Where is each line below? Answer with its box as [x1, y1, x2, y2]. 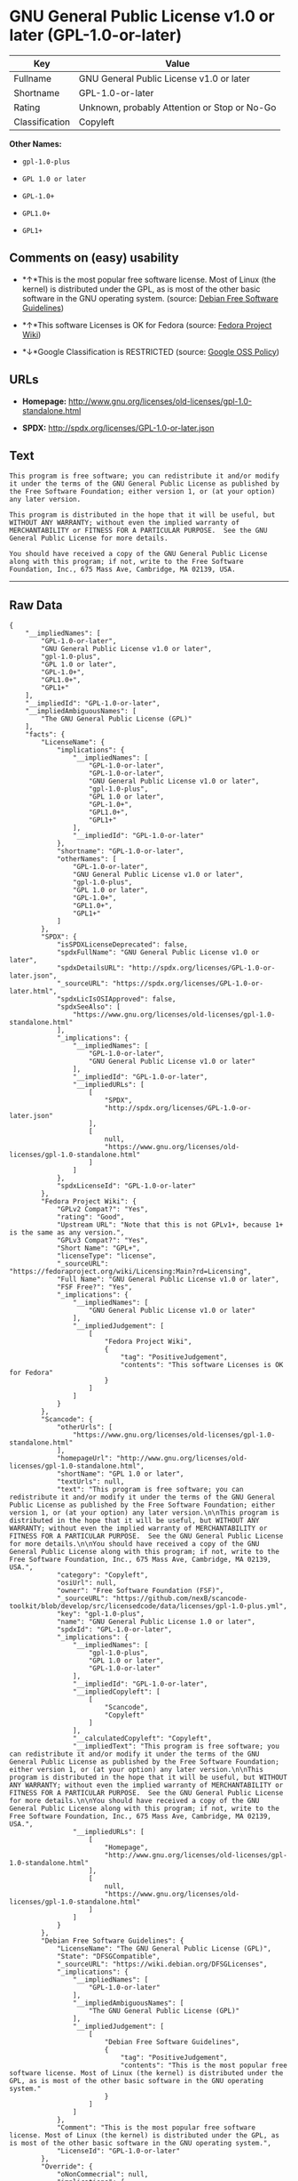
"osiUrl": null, [56, 1579, 117, 1588]
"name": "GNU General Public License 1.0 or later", [56, 1617, 255, 1627]
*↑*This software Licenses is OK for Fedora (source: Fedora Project [21, 319, 272, 330]
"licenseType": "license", [56, 1251, 157, 1260]
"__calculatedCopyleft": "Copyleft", [72, 1734, 213, 1743]
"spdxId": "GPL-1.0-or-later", [56, 1625, 173, 1634]
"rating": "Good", [56, 1212, 125, 1222]
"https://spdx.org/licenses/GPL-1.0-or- [112, 979, 264, 988]
